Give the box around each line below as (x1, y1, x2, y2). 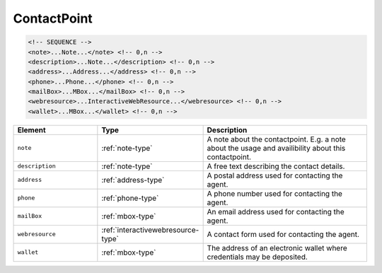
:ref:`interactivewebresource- (101, 225, 199, 235)
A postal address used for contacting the (207, 170, 343, 180)
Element (17, 124, 46, 134)
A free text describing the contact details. (207, 161, 345, 171)
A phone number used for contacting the (207, 188, 343, 198)
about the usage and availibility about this (207, 143, 346, 153)
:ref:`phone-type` (101, 193, 159, 203)
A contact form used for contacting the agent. (207, 229, 360, 239)
